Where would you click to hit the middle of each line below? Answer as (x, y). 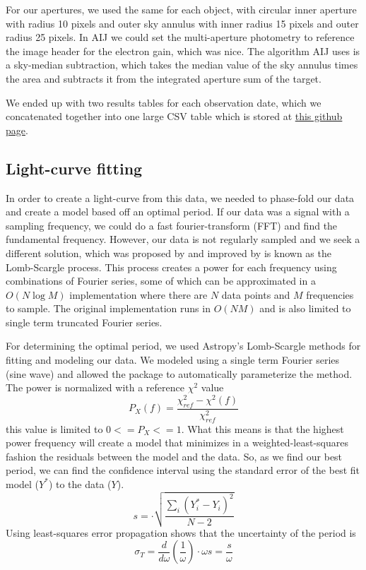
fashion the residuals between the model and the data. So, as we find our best (174, 456)
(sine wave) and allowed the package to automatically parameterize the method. (179, 373)
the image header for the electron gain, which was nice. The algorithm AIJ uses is (183, 51)
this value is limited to (54, 428)
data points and (256, 294)
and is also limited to (305, 308)
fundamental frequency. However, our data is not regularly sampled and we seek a (183, 239)
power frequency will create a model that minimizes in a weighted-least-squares (177, 443)
